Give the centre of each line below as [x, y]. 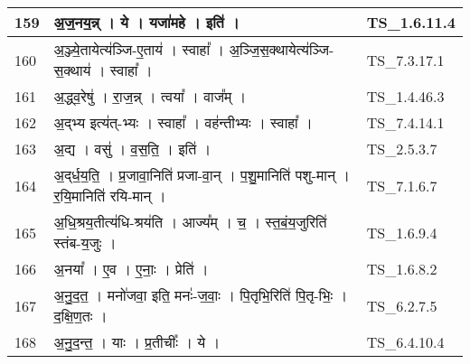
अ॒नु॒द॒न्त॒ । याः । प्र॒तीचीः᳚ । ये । [137, 342]
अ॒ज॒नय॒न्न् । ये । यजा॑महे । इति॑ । [146, 22]
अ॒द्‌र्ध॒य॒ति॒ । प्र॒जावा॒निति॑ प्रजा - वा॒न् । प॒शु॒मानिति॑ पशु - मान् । [202, 175]
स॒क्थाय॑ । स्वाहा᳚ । [103, 70]
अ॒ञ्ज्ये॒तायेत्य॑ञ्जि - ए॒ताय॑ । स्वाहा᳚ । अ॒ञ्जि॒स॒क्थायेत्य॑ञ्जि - [194, 49]
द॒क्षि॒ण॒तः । [80, 316]
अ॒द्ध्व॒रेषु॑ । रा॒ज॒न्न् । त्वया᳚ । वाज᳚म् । [150, 96]
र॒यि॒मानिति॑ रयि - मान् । [110, 196]
